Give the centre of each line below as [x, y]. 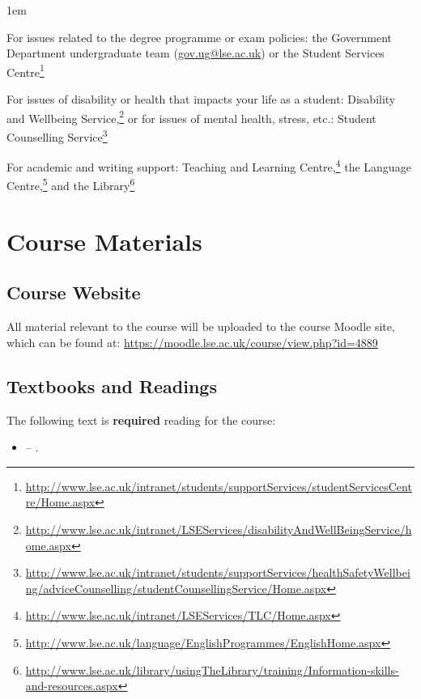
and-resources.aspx [72, 686]
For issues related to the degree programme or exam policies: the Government [200, 37]
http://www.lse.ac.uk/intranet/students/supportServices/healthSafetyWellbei [218, 572]
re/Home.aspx [60, 502]
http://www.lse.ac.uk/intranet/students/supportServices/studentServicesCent [219, 486]
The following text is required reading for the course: [141, 419]
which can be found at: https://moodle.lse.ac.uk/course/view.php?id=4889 [192, 342]
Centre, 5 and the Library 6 [71, 184]
